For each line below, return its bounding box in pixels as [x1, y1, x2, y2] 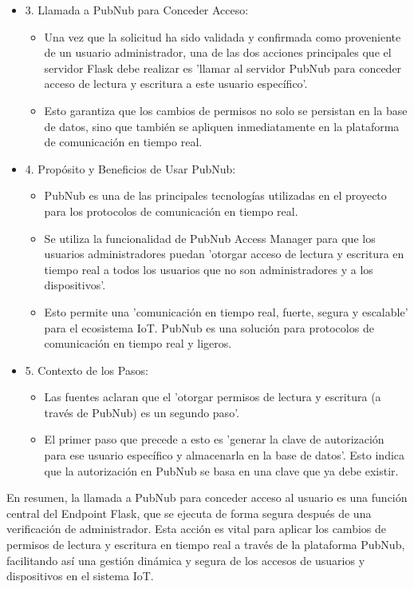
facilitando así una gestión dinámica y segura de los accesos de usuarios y [6, 551, 365, 568]
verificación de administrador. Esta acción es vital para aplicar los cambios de [6, 520, 386, 537]
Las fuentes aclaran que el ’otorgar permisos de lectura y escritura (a [44, 388, 381, 405]
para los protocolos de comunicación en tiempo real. [44, 202, 298, 219]
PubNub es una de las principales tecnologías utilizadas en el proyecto [44, 187, 387, 204]
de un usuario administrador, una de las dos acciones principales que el [44, 44, 392, 61]
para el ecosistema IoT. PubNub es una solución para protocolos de [44, 319, 374, 336]
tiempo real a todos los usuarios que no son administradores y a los [44, 261, 373, 277]
